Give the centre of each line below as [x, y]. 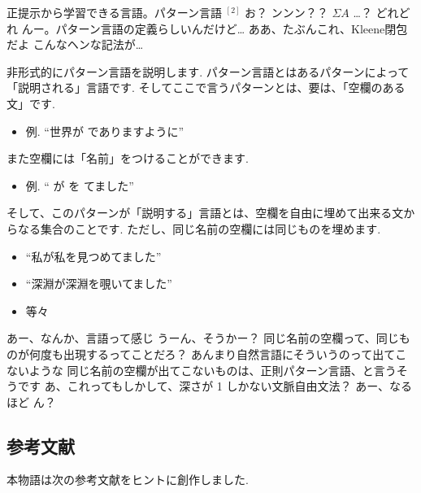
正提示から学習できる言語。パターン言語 [115, 12]
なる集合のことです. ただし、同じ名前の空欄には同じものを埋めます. [199, 228]
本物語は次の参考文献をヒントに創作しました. [128, 480]
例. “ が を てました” [80, 185]
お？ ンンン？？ [286, 12]
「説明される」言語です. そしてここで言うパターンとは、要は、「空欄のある [206, 87]
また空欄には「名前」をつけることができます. [128, 158]
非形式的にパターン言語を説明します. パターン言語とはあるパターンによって [208, 71]
